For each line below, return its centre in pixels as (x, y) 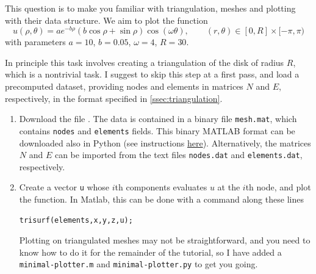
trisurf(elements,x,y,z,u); (76, 220)
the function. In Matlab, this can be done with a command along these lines (161, 199)
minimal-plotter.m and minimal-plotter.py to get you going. (138, 264)
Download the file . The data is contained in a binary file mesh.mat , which (158, 119)
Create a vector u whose (64, 187)
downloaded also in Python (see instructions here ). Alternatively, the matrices (165, 142)
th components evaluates (161, 187)
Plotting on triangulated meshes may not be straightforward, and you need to (165, 240)
